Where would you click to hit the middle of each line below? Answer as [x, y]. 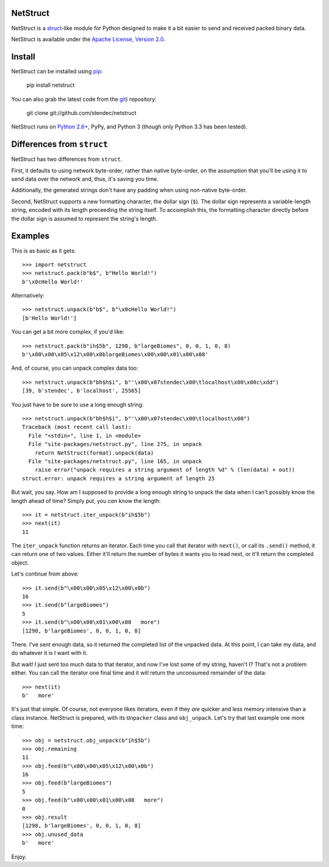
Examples [30, 236]
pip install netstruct [51, 85]
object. [20, 563]
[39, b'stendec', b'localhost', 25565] [82, 391]
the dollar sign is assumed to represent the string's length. [84, 218]
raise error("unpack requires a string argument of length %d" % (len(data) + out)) [165, 470]
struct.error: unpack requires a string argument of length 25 [119, 478]
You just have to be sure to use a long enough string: [77, 404]
